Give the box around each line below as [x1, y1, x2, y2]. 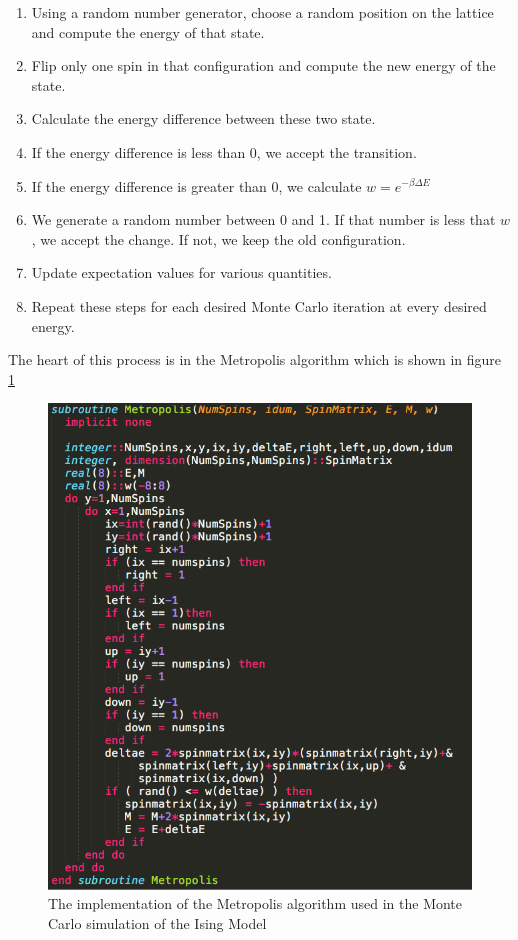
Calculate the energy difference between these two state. [31, 108, 376, 129]
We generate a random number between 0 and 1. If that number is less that [31, 209, 496, 230]
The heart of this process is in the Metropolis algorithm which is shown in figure [8, 349, 502, 370]
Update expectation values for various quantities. [31, 262, 332, 283]
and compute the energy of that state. [31, 21, 265, 42]
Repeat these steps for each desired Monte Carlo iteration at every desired [31, 295, 487, 316]
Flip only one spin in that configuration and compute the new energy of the [31, 55, 496, 76]
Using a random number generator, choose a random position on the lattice [31, 2, 494, 22]
